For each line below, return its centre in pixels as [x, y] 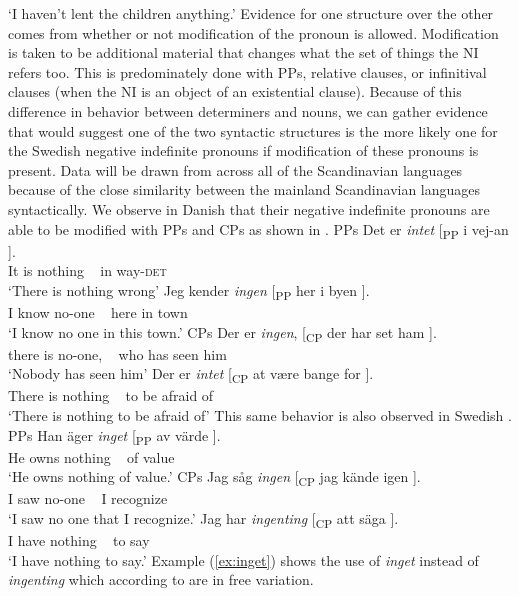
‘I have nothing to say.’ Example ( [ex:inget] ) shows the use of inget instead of [243, 559]
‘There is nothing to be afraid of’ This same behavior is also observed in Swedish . [260, 415]
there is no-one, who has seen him [117, 353]
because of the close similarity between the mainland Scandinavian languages [244, 189]
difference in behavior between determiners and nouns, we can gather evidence [248, 110]
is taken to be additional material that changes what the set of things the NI [243, 52]
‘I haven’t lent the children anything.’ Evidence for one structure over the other [251, 13]
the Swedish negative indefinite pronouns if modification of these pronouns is [243, 150]
